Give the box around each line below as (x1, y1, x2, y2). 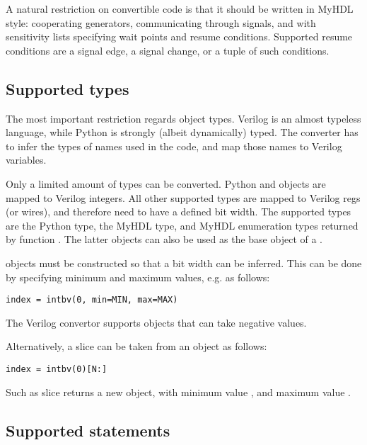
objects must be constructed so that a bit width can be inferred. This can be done (6, 255, 362, 270)
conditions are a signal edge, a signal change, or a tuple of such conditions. (6, 43, 330, 57)
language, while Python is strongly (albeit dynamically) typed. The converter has (6, 125, 359, 140)
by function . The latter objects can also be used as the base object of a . (6, 232, 322, 247)
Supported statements (6, 419, 170, 441)
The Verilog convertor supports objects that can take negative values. (6, 315, 307, 329)
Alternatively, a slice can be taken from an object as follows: (6, 339, 267, 354)
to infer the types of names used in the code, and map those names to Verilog (6, 138, 342, 153)
